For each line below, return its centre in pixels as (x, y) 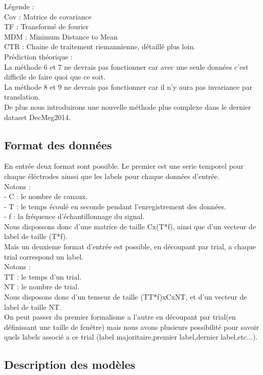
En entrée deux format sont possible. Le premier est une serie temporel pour (124, 166)
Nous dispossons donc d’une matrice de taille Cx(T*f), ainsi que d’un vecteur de (130, 226)
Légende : (19, 6)
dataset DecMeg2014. (38, 117)
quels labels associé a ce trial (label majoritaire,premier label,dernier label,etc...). (131, 337)
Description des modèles (70, 364)
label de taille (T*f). (36, 236)
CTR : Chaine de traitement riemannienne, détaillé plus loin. (100, 46)
